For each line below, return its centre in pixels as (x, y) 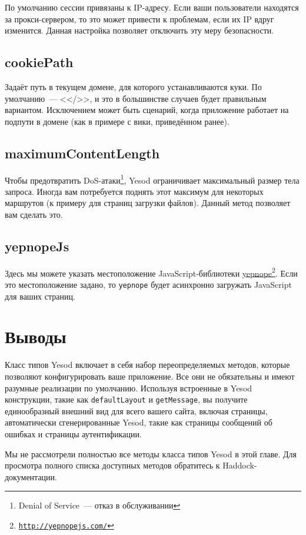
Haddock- (240, 465)
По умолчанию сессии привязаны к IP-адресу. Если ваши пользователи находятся (152, 7)
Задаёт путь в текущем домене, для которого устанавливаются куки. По (133, 86)
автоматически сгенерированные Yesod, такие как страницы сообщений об (139, 422)
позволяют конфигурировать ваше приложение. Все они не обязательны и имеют (150, 376)
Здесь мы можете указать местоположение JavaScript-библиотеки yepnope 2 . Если (151, 272)
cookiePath (39, 62)
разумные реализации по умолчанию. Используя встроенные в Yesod (129, 388)
